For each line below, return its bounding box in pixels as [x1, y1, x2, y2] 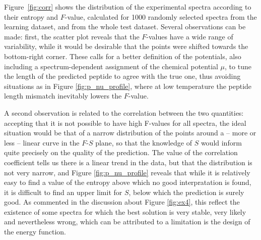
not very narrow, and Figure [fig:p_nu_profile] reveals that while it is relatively [4, 167, 250, 177]
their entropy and [4, 11, 58, 22]
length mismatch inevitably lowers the [4, 90, 122, 101]
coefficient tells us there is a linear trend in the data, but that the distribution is [4, 157, 252, 167]
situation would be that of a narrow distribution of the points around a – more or [4, 127, 256, 138]
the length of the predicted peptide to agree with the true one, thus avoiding [4, 71, 241, 81]
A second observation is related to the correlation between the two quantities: [4, 107, 244, 118]
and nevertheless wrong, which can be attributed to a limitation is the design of [4, 216, 250, 227]
